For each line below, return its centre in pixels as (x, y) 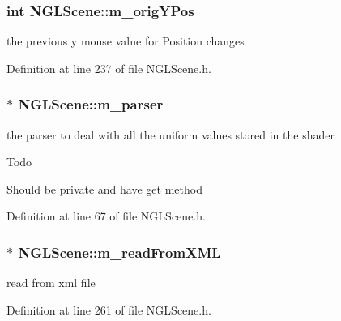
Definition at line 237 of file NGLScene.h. (109, 68)
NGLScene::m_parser (91, 104)
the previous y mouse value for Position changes (126, 41)
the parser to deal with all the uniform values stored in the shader (170, 134)
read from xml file (51, 282)
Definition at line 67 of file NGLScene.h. (106, 216)
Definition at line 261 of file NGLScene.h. (109, 309)
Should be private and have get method (104, 188)
